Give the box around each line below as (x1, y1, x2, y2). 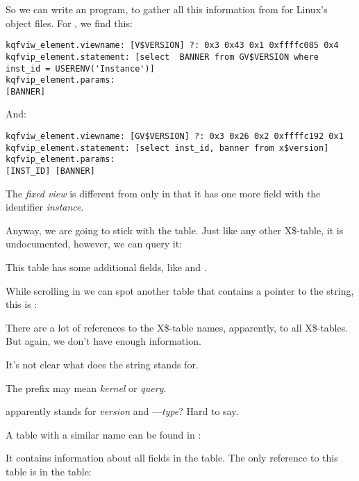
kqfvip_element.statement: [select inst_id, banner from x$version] (6, 142, 329, 153)
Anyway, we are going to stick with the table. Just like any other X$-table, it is (6, 222, 344, 237)
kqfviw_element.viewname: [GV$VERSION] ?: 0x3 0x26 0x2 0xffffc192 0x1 (6, 131, 344, 142)
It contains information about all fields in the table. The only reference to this (6, 450, 338, 465)
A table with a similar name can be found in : (6, 427, 201, 441)
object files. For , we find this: (6, 15, 133, 30)
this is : (6, 297, 37, 311)
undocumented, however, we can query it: (6, 236, 183, 251)
